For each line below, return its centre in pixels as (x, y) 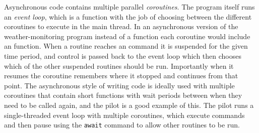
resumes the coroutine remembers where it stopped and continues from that (121, 76)
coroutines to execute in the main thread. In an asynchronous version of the (121, 26)
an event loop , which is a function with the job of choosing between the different (128, 16)
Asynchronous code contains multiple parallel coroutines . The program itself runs (129, 7)
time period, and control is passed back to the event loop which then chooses (123, 55)
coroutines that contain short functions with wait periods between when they (123, 95)
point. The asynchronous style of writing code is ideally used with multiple (119, 85)
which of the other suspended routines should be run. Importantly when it (119, 65)
